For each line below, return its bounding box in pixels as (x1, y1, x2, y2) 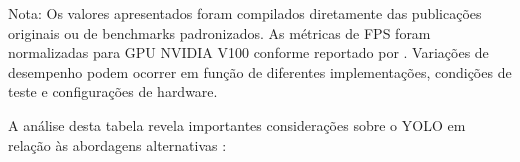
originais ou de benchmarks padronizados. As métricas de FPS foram (8, 22, 431, 43)
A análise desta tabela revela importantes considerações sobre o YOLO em (8, 114, 466, 135)
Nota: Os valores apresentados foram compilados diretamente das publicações (8, 3, 482, 23)
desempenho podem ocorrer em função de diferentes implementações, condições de (8, 61, 512, 82)
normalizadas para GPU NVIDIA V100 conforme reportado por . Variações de (8, 42, 489, 63)
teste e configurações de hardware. (8, 81, 218, 102)
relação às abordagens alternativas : (8, 134, 227, 155)
